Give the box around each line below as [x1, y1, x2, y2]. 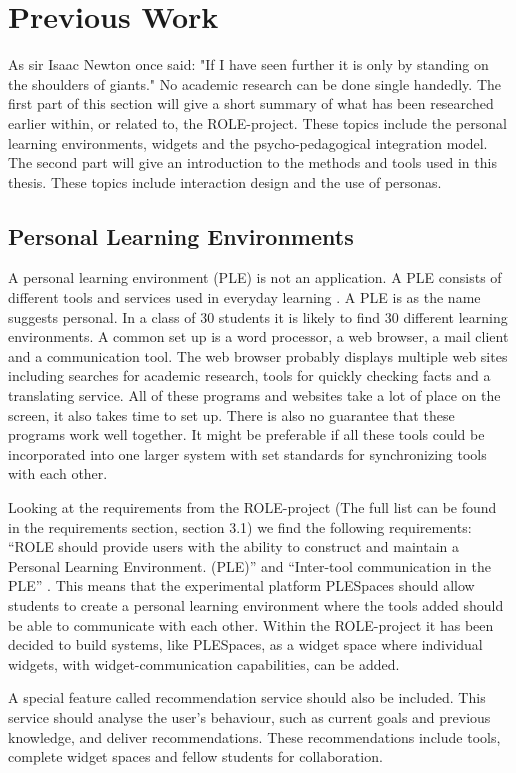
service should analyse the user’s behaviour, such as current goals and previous [8, 706, 491, 727]
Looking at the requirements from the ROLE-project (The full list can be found [8, 497, 497, 518]
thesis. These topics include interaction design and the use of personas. [8, 171, 442, 192]
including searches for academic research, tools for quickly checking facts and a [8, 365, 491, 386]
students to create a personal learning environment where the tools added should [8, 594, 504, 615]
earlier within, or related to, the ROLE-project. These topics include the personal [8, 112, 507, 133]
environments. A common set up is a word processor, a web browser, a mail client [8, 326, 509, 347]
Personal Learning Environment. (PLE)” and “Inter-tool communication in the [8, 555, 491, 576]
